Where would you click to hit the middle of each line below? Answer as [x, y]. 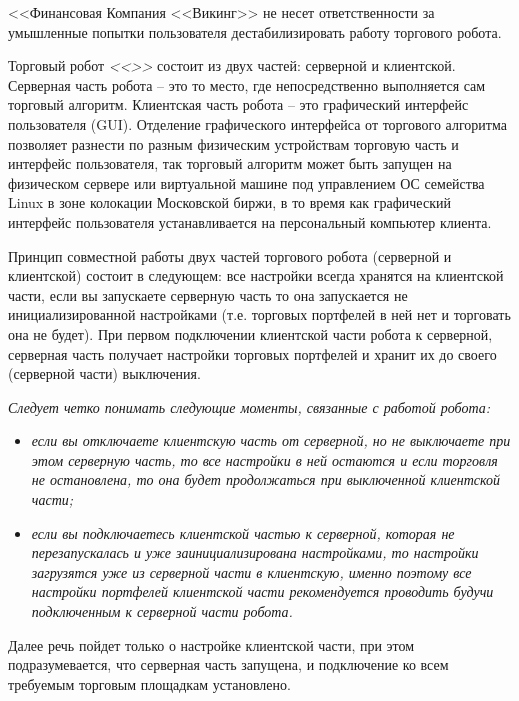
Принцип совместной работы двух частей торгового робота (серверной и [230, 255]
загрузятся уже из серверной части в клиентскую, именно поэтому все [251, 571]
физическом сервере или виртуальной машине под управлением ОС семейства [246, 182]
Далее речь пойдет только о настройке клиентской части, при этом [211, 644]
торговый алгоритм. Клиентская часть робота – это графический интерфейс [238, 104]
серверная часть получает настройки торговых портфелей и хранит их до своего [252, 353]
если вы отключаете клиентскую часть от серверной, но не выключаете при [271, 440]
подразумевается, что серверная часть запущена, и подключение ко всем [228, 664]
